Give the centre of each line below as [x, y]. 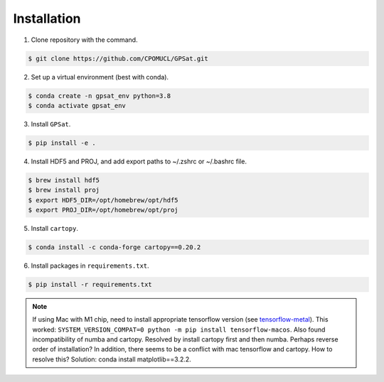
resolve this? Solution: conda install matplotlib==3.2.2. [112, 359]
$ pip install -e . [62, 143]
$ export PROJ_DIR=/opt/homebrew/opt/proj [103, 210]
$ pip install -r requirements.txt [90, 284]
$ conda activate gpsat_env [77, 105]
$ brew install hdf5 [64, 180]
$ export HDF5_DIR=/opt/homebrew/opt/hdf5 [103, 200]
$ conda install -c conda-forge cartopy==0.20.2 [114, 247]
